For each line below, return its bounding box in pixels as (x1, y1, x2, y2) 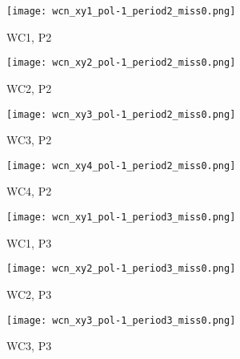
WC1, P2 (6, 28, 52, 45)
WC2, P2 (6, 79, 52, 96)
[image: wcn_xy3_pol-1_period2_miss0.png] (6, 108, 236, 120)
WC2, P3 (6, 285, 52, 302)
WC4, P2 (6, 183, 52, 200)
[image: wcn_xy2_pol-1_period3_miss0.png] (6, 263, 236, 275)
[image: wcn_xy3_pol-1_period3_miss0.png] (6, 314, 236, 326)
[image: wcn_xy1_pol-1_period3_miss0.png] (6, 212, 236, 223)
